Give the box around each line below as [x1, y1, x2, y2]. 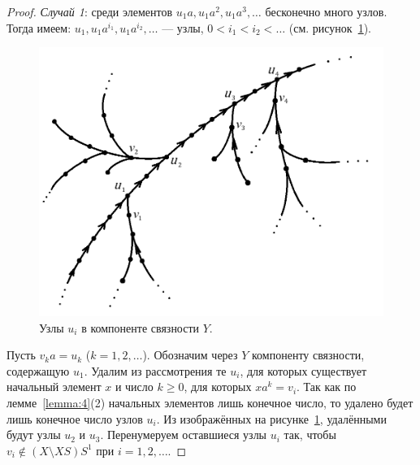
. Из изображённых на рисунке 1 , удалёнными [156, 410, 387, 427]
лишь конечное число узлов [6, 410, 143, 427]
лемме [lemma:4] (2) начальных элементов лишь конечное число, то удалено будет [6, 393, 414, 411]
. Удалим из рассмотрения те [84, 362, 227, 379]
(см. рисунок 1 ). [288, 19, 371, 36]
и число [115, 378, 154, 395]
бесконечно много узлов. [265, 3, 388, 20]
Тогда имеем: [6, 19, 71, 36]
